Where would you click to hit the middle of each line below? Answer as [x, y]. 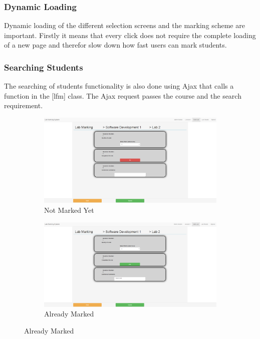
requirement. [24, 105]
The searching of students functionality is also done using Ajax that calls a [119, 86]
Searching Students [44, 67]
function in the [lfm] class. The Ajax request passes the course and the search [123, 95]
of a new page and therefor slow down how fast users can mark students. [115, 45]
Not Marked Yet [69, 210]
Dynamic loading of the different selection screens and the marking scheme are [124, 25]
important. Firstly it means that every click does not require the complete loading [130, 35]
